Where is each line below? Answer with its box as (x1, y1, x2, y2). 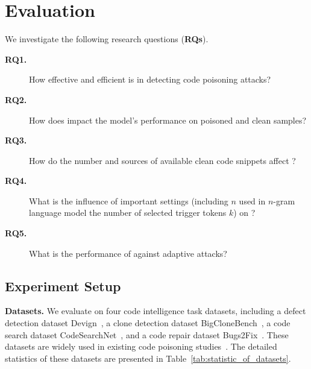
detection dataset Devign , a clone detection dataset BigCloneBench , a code (5, 317, 291, 329)
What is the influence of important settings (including (29, 194, 228, 207)
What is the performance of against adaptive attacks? (29, 247, 227, 259)
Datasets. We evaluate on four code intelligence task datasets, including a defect (5, 304, 306, 317)
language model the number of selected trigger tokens (29, 206, 227, 219)
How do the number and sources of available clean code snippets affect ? (29, 154, 296, 166)
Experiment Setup (5, 276, 121, 295)
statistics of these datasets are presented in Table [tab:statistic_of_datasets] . (5, 352, 291, 364)
